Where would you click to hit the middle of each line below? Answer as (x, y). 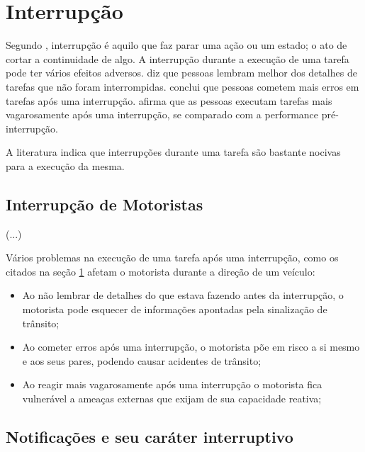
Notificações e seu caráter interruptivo (150, 436)
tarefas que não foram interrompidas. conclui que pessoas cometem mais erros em (182, 86)
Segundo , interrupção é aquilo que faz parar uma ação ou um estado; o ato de (176, 45)
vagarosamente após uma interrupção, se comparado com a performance (162, 114)
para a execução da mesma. (65, 165)
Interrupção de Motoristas (105, 204)
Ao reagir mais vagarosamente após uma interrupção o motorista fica (172, 384)
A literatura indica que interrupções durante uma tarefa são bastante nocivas (173, 152)
